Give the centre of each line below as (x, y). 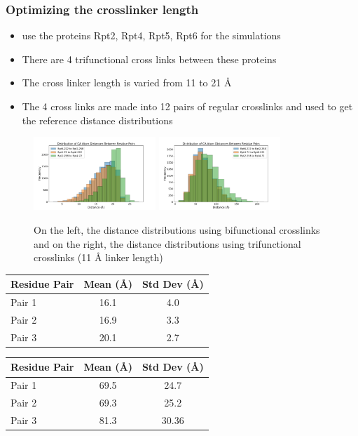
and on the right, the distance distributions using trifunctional (167, 243)
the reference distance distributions (97, 120)
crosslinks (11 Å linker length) (98, 257)
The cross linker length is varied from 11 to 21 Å (127, 82)
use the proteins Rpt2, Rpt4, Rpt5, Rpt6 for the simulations (151, 35)
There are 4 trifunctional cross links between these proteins (149, 59)
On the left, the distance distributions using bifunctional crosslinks (177, 230)
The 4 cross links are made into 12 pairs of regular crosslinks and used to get (187, 106)
